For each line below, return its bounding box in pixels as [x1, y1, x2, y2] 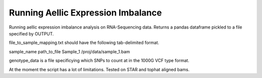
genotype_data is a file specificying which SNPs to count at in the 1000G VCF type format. [9, 58, 189, 63]
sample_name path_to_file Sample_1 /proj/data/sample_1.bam [9, 48, 131, 54]
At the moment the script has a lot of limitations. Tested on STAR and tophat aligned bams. [9, 66, 190, 72]
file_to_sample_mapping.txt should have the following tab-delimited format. [9, 40, 160, 46]
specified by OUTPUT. [9, 31, 54, 36]
